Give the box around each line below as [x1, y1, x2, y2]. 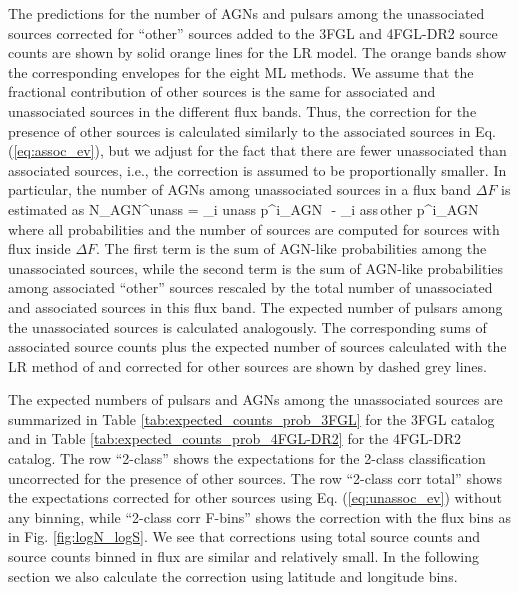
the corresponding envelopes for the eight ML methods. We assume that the [8, 61, 474, 82]
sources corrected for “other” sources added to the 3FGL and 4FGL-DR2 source [8, 22, 498, 43]
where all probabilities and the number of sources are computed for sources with [8, 218, 500, 239]
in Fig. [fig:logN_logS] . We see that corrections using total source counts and [8, 526, 481, 547]
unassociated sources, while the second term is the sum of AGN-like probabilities [8, 257, 504, 278]
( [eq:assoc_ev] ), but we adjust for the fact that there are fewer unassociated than [8, 140, 507, 161]
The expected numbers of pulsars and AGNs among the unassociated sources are [8, 389, 503, 410]
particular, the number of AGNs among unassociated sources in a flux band [8, 179, 472, 200]
